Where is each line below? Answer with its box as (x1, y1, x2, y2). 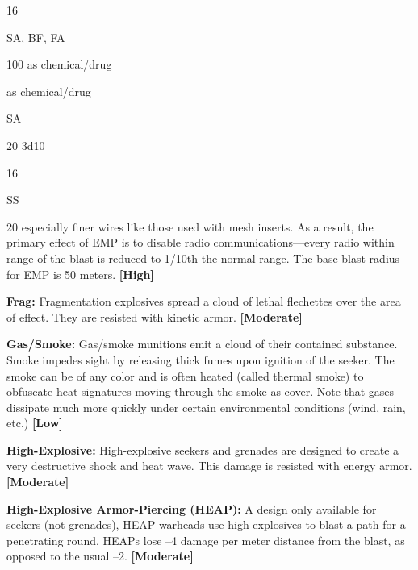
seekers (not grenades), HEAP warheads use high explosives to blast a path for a (6, 516, 406, 533)
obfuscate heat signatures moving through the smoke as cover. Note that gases (6, 383, 395, 400)
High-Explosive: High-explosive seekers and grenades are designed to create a (6, 441, 399, 458)
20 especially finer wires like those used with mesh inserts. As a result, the (6, 218, 374, 235)
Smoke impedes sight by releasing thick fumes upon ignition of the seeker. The (6, 351, 395, 368)
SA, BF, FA (6, 28, 65, 45)
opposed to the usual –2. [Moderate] (6, 547, 194, 564)
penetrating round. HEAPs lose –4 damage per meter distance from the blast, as (6, 531, 405, 548)
